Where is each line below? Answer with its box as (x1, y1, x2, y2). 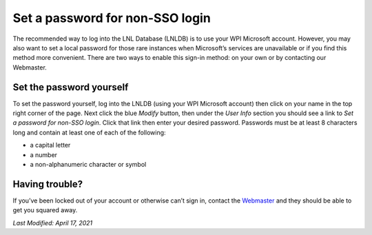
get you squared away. (12, 206, 78, 214)
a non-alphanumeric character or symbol (30, 160, 147, 168)
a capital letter (30, 141, 71, 150)
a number (30, 150, 58, 159)
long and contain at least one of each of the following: (12, 128, 166, 136)
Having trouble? (12, 178, 83, 190)
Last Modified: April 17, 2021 (12, 218, 93, 227)
